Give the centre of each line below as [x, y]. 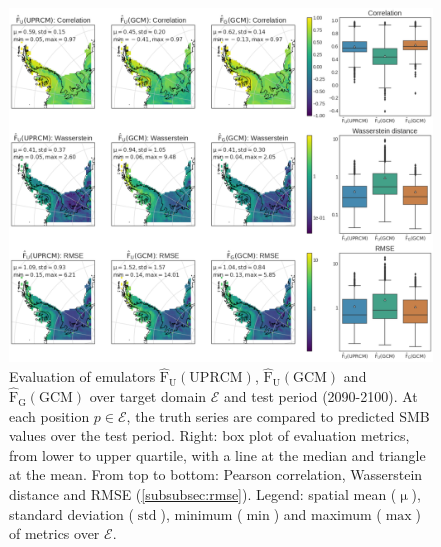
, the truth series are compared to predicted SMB [278, 415]
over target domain [148, 396]
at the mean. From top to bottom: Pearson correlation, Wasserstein [216, 474]
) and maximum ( [327, 513]
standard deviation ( [71, 513]
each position [49, 415]
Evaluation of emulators [82, 376]
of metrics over [54, 533]
